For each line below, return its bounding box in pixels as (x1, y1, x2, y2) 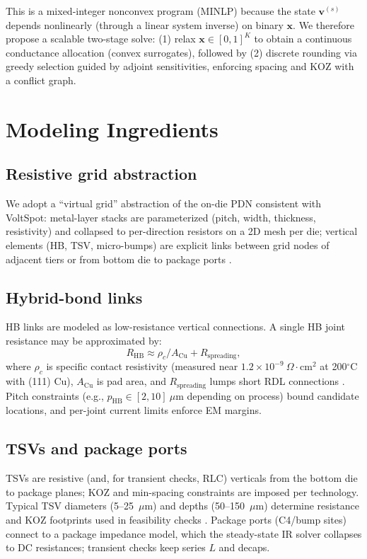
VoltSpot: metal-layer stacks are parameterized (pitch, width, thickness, (6, 209, 316, 224)
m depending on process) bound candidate (175, 388, 359, 403)
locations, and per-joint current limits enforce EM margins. (6, 403, 262, 417)
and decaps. (219, 540, 270, 555)
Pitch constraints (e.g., (6, 388, 104, 403)
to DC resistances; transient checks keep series (6, 540, 206, 555)
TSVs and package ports (6, 437, 187, 459)
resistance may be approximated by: (6, 333, 162, 347)
